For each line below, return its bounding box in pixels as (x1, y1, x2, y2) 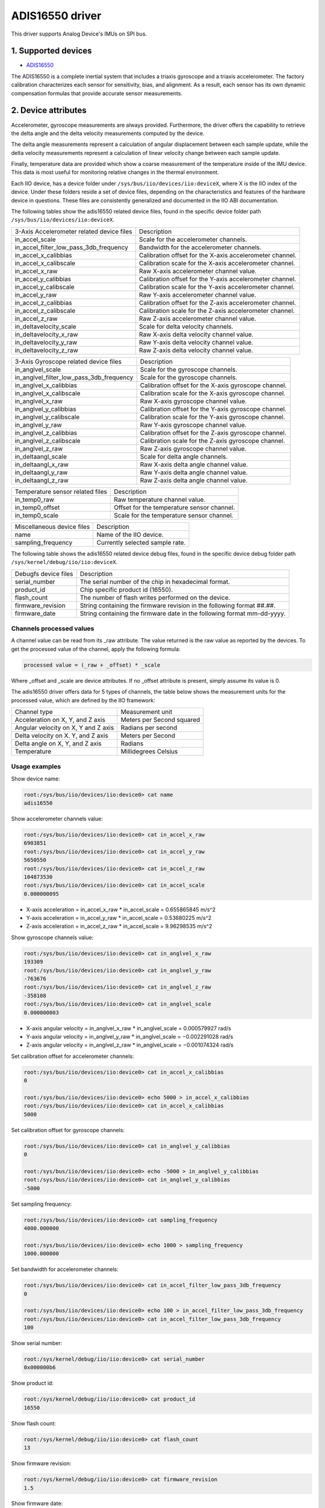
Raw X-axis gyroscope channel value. (140, 397, 247, 405)
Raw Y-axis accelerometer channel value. (138, 290, 256, 299)
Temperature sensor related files (14, 487, 108, 496)
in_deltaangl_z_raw (14, 476, 69, 484)
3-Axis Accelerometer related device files (14, 227, 132, 235)
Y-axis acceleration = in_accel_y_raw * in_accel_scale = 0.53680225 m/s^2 (26, 914, 212, 922)
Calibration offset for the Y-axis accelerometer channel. (138, 274, 296, 283)
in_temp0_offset (14, 503, 60, 512)
